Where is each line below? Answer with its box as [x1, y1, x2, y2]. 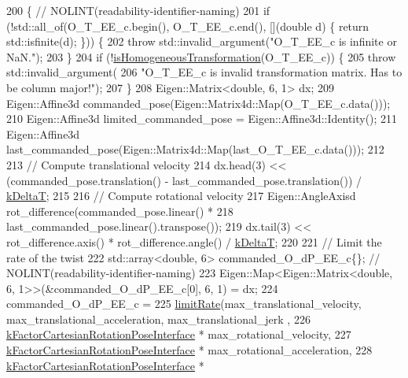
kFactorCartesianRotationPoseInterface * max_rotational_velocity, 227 [6, 326, 351, 343]
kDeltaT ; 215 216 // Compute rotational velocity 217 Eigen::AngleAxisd [6, 187, 356, 204]
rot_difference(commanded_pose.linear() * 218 [6, 202, 233, 219]
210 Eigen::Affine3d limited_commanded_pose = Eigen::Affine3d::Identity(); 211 [6, 110, 398, 127]
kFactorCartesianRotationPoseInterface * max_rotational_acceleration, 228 [6, 342, 373, 358]
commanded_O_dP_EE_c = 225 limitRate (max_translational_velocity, [6, 295, 362, 312]
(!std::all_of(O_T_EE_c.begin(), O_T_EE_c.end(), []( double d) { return [6, 17, 369, 34]
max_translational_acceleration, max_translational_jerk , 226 [6, 310, 311, 327]
